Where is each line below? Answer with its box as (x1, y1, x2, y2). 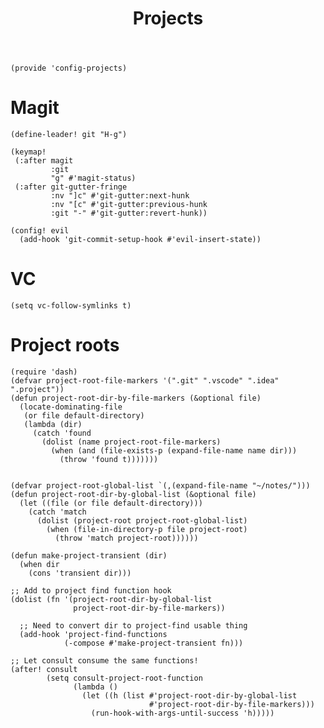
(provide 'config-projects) (10, 63, 128, 74)
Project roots (10, 334, 120, 357)
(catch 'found (32, 428, 92, 438)
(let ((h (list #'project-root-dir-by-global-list (81, 691, 298, 701)
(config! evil (10, 226, 70, 236)
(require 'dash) (10, 367, 78, 377)
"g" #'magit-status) (50, 173, 137, 184)
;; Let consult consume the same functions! (10, 656, 199, 666)
